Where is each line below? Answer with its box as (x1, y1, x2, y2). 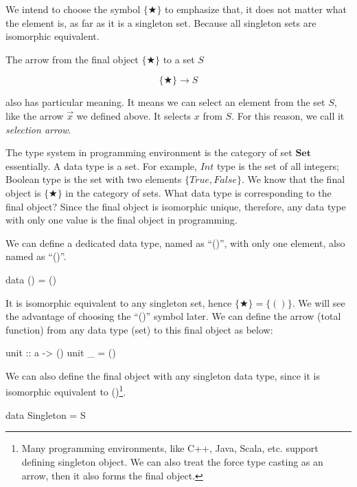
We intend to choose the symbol (5, 2, 141, 16)
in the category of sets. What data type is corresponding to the (65, 185, 332, 199)
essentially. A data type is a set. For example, (5, 158, 197, 173)
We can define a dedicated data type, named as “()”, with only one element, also (5, 235, 345, 250)
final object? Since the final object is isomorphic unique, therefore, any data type (5, 199, 346, 213)
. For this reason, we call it (231, 108, 345, 122)
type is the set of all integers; (216, 158, 339, 173)
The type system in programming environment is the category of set (5, 145, 292, 160)
